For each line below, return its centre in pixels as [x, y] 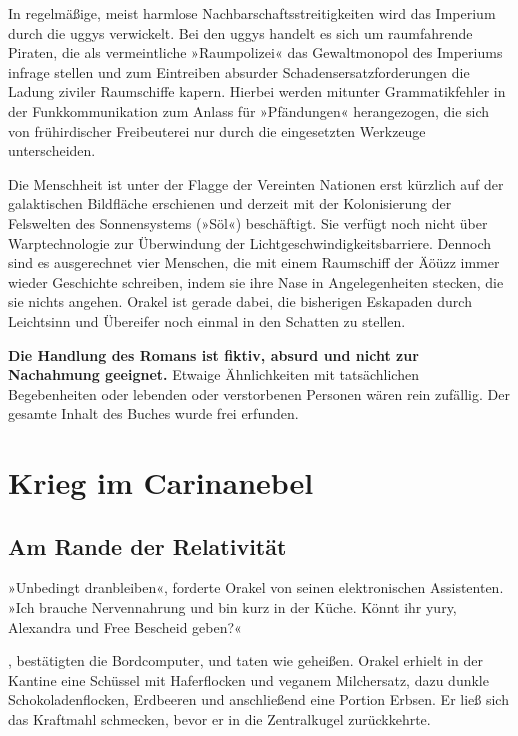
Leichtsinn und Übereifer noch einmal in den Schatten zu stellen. [207, 320]
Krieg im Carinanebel [161, 482]
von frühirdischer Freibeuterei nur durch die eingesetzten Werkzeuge [217, 130]
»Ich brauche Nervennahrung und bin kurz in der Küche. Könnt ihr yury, [232, 607]
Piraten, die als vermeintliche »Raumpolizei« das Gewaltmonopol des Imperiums [255, 52]
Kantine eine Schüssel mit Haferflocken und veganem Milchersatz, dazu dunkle [248, 679]
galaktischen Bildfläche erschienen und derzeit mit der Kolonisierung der [230, 203]
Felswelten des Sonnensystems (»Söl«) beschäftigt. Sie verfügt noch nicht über [248, 222]
